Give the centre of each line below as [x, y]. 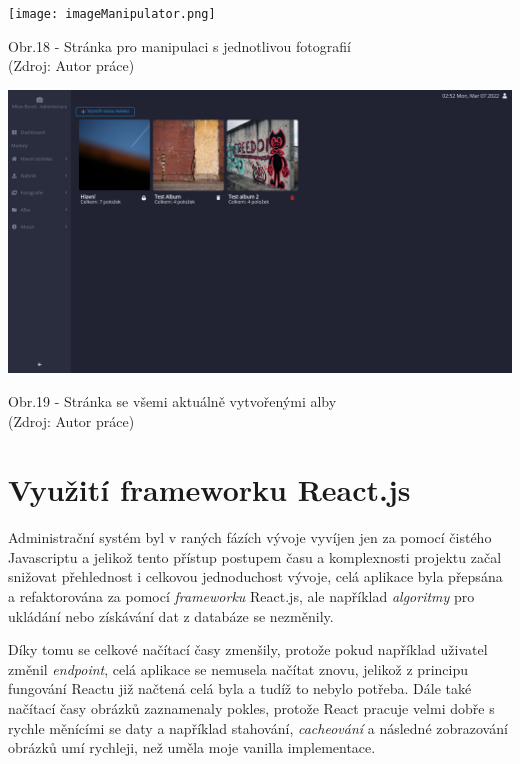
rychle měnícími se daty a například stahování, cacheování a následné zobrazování [258, 727]
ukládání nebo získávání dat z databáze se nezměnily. [171, 615]
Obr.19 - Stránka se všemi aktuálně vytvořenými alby [172, 400]
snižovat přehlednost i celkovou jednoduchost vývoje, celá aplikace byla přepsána [255, 576]
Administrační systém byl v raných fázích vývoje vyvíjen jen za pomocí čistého [250, 537]
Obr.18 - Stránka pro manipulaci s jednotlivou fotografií [179, 45]
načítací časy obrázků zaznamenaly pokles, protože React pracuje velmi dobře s [251, 708]
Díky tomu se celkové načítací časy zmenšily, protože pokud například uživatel [248, 649]
